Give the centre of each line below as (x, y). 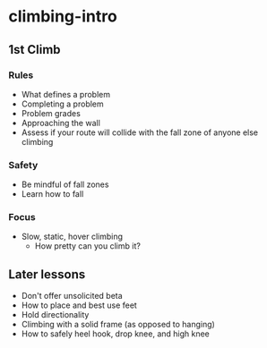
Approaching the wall (60, 123)
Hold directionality (55, 315)
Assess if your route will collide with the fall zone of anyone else (140, 132)
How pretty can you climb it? (87, 246)
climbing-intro (63, 17)
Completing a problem (62, 104)
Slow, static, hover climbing (72, 237)
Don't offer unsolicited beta (72, 296)
